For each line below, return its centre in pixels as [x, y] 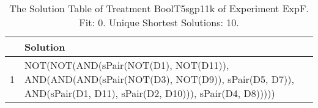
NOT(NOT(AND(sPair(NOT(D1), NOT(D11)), [127, 65]
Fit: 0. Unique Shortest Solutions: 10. [159, 22]
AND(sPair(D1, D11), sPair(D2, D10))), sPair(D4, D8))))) [150, 93]
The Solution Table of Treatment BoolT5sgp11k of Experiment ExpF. [159, 8]
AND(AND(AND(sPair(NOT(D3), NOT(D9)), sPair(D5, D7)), [159, 79]
